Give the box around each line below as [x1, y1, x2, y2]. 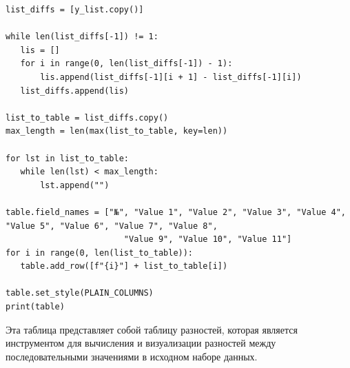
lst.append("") [40, 180, 110, 190]
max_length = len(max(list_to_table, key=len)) [6, 126, 228, 136]
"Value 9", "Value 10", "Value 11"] [123, 234, 292, 245]
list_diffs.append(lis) [20, 85, 129, 96]
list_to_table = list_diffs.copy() [6, 112, 169, 123]
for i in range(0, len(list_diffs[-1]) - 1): [20, 59, 233, 69]
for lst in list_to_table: [6, 153, 129, 163]
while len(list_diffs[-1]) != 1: [6, 32, 158, 42]
